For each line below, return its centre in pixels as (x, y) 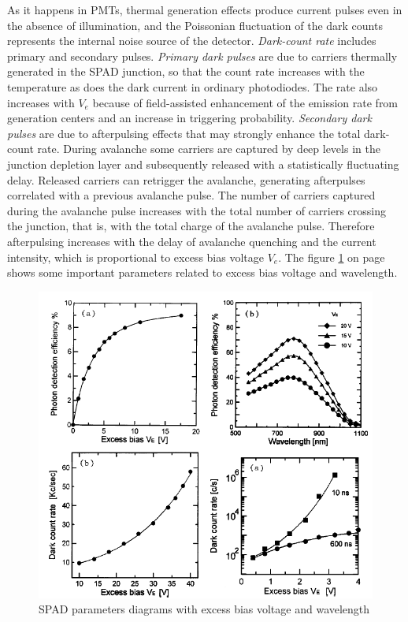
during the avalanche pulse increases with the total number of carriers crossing (197, 210)
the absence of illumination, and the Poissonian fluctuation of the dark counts (195, 25)
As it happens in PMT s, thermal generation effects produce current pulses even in (205, 9)
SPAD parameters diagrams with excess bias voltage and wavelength (204, 609)
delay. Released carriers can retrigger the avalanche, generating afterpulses (186, 179)
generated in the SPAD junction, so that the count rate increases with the (186, 71)
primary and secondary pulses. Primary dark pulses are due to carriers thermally (202, 56)
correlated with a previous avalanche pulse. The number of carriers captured (191, 195)
